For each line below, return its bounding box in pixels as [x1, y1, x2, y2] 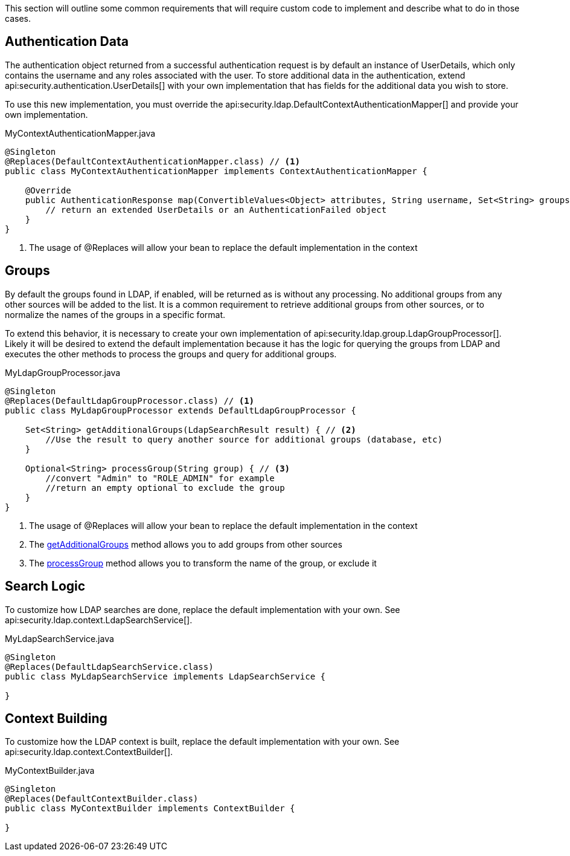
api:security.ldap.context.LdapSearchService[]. [5, 614, 193, 625]
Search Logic [5, 579, 86, 594]
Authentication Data [5, 34, 129, 50]
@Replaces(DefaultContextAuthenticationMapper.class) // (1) [5, 156, 300, 166]
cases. [5, 13, 31, 24]
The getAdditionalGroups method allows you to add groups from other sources [29, 539, 342, 550]
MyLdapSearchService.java [5, 633, 114, 644]
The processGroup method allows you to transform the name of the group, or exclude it [29, 557, 377, 568]
